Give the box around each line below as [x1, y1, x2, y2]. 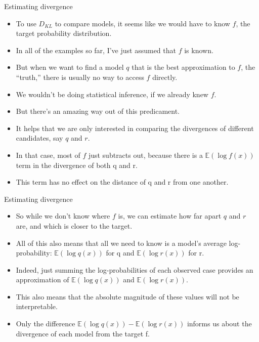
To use [16, 18, 36, 28]
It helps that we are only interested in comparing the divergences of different [16, 122, 254, 133]
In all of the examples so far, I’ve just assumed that [16, 45, 176, 55]
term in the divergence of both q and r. [16, 159, 138, 170]
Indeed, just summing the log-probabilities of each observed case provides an [16, 264, 253, 275]
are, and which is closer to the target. [16, 220, 133, 231]
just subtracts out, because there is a [88, 149, 203, 160]
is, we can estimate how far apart [118, 210, 222, 221]
